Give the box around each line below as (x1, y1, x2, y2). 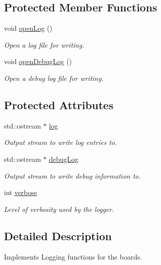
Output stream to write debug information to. (4, 170, 141, 181)
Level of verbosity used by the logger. (4, 203, 114, 214)
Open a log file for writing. (4, 39, 84, 50)
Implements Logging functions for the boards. (4, 251, 142, 262)
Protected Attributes (4, 97, 114, 112)
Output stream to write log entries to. (4, 137, 117, 147)
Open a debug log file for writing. (4, 72, 104, 83)
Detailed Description (4, 228, 112, 243)
